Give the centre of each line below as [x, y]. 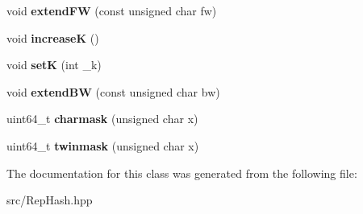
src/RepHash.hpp [50, 200]
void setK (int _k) [54, 65]
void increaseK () [53, 37]
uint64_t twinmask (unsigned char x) [103, 145]
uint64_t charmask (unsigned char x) [102, 119]
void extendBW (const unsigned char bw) [113, 91]
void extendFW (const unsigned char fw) [112, 10]
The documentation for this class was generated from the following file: [182, 173]
